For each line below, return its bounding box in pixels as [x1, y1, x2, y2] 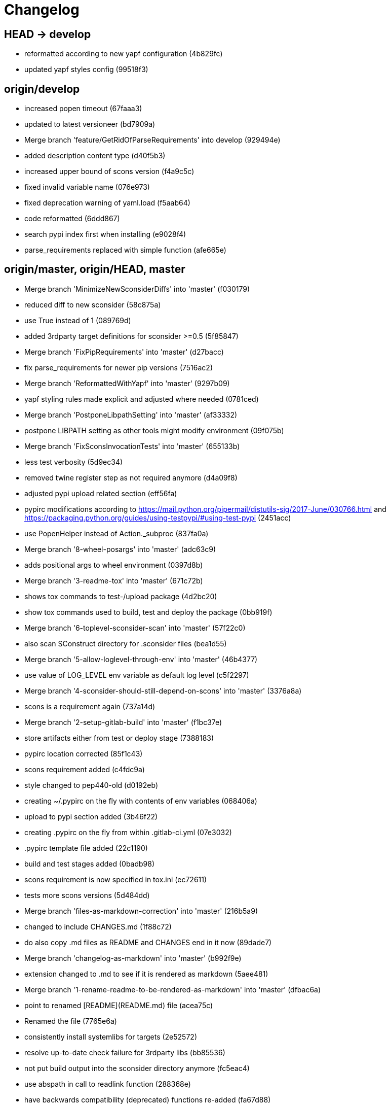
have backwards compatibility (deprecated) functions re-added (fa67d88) [24, 1095, 271, 1104]
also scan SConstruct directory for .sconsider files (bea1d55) [24, 639, 227, 648]
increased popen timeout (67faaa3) [24, 104, 142, 113]
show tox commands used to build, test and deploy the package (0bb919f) [24, 607, 272, 616]
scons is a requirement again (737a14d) [24, 702, 155, 711]
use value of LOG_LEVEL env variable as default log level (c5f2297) [24, 670, 249, 679]
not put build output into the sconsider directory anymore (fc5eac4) [24, 1063, 250, 1073]
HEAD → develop [4, 27, 91, 41]
